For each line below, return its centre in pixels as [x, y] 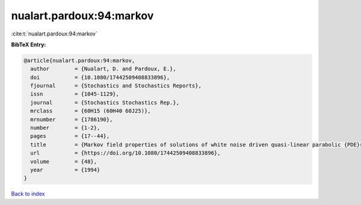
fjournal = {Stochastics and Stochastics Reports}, [116, 86]
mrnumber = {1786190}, [72, 119]
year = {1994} [65, 170]
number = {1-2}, [65, 128]
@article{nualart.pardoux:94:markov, [79, 60]
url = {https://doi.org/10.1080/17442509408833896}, [125, 153]
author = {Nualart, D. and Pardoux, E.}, [103, 69]
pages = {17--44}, [70, 136]
